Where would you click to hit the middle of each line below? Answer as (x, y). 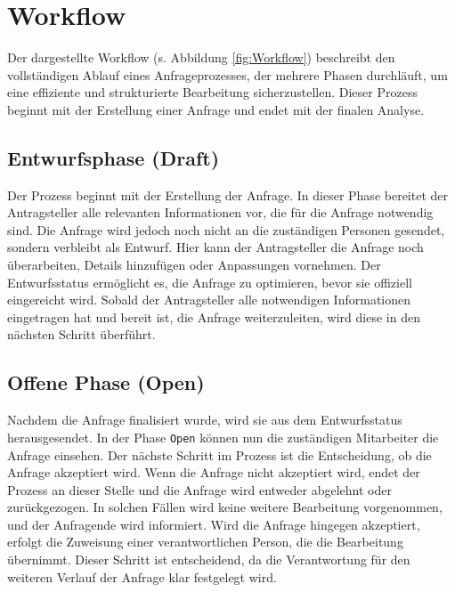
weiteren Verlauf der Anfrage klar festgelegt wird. (142, 576)
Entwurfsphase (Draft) (114, 157)
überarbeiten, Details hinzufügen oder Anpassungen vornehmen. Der (194, 265)
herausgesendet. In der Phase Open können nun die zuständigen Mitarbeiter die (223, 437)
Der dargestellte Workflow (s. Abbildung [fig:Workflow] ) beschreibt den (201, 57)
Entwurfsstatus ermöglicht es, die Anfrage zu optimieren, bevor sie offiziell (210, 282)
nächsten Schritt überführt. (81, 334)
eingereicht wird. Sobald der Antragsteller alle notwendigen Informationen (209, 300)
